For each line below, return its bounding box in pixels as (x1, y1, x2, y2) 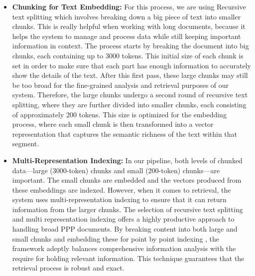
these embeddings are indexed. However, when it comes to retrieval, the (12, 184, 231, 195)
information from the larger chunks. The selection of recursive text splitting (12, 204, 243, 214)
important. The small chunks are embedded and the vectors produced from (12, 175, 242, 185)
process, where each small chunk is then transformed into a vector (12, 119, 214, 129)
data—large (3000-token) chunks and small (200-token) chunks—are (12, 165, 220, 175)
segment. (12, 138, 39, 149)
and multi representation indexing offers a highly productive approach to (12, 214, 235, 224)
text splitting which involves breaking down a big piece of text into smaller (12, 11, 241, 21)
